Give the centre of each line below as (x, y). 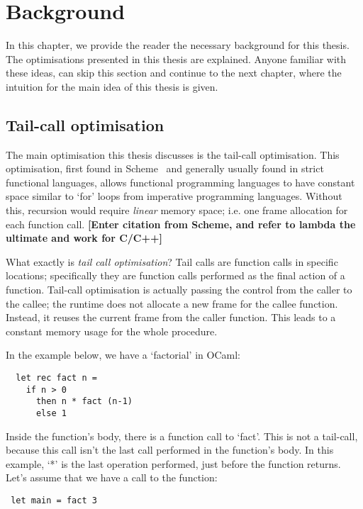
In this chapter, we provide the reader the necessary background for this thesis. (178, 45)
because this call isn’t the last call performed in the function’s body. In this (170, 450)
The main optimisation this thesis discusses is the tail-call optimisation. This (173, 154)
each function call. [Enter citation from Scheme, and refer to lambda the (181, 224)
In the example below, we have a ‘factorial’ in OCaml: (123, 355)
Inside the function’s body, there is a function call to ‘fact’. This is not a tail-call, (182, 436)
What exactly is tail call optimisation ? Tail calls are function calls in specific (172, 261)
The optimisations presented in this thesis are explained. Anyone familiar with (176, 58)
